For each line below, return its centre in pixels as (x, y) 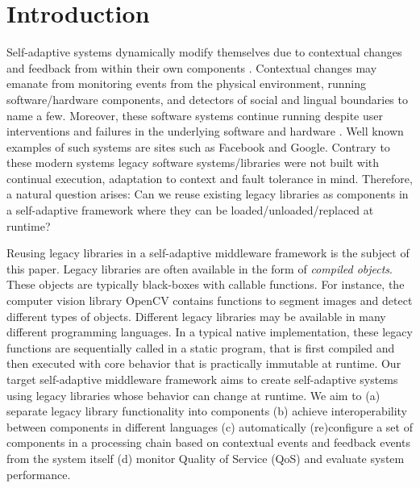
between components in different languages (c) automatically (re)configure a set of (210, 426)
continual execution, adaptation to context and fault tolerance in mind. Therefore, (210, 178)
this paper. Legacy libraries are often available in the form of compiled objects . (200, 268)
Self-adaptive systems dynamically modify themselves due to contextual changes (204, 52)
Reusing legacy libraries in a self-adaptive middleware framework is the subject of (208, 253)
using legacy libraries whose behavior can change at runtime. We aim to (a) (193, 395)
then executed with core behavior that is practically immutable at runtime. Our (204, 363)
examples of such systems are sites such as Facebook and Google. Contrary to (198, 146)
